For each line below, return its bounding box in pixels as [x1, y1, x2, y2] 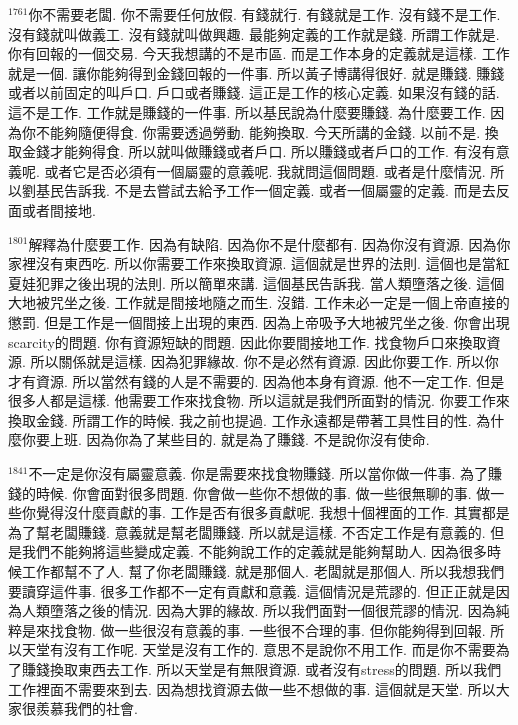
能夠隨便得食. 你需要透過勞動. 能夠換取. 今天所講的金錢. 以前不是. [49, 121, 481, 142]
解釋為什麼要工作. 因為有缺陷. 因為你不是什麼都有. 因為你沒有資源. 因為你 [28, 233, 511, 254]
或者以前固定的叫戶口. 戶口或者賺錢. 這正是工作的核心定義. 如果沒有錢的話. [8, 82, 500, 103]
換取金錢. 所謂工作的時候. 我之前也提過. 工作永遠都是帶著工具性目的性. [8, 409, 472, 430]
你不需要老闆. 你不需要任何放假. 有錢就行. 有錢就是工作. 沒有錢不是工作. [28, 4, 501, 24]
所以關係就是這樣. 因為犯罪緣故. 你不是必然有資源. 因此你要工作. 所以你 [30, 351, 499, 372]
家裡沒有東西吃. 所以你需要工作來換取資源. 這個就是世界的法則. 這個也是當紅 [8, 253, 510, 274]
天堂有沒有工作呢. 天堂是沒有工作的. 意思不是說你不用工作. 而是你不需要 [21, 639, 496, 660]
